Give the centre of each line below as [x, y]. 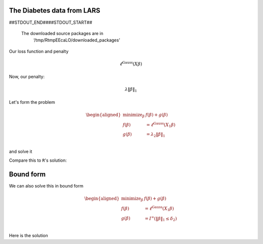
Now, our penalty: [27, 77]
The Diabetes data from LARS [55, 10]
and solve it [21, 151]
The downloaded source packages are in [62, 33]
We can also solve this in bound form [46, 186]
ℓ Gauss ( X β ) [131, 64]
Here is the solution [28, 235]
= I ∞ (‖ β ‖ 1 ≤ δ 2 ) [161, 218]
